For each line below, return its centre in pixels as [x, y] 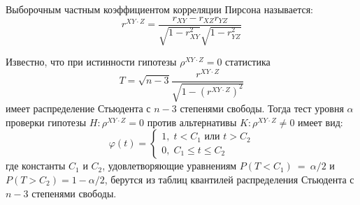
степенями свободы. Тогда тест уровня [262, 108]
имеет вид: [321, 122]
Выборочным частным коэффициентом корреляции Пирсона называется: [159, 9]
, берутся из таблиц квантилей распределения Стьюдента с [229, 179]
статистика [248, 62]
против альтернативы [192, 122]
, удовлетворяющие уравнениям [170, 166]
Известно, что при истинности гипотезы [91, 62]
